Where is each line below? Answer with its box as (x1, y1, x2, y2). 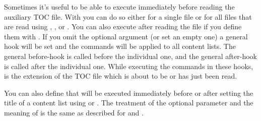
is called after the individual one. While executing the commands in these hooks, (4, 60, 253, 71)
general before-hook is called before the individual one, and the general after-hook (4, 50, 257, 61)
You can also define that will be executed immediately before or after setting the (4, 87, 253, 98)
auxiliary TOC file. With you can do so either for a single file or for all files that (4, 11, 252, 22)
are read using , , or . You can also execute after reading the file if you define (4, 21, 242, 32)
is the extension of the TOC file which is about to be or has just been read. (4, 71, 237, 81)
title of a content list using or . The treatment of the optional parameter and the (4, 97, 253, 108)
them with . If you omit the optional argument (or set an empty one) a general (4, 31, 248, 41)
